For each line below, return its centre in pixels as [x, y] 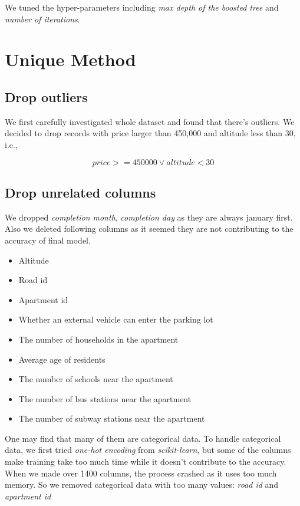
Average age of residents [62, 359]
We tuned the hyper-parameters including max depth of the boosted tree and [142, 7]
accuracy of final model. [48, 240]
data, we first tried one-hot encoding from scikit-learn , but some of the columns [148, 450]
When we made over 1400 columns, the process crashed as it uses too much [141, 473]
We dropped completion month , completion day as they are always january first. [149, 217]
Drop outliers [46, 96]
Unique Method [70, 59]
